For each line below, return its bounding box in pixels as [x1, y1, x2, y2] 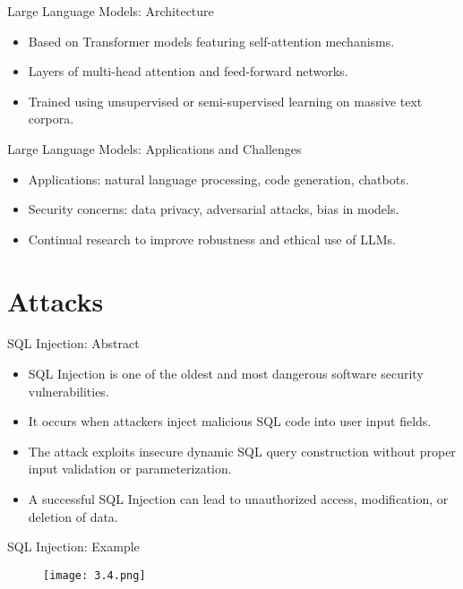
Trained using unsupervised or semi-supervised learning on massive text [28, 91, 423, 110]
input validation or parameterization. [28, 459, 232, 478]
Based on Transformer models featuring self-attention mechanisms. [28, 31, 395, 50]
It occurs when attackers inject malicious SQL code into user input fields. [28, 412, 432, 431]
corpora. [28, 109, 74, 128]
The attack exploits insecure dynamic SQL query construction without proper [28, 441, 456, 460]
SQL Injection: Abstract [7, 334, 140, 353]
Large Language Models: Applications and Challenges [7, 139, 302, 158]
